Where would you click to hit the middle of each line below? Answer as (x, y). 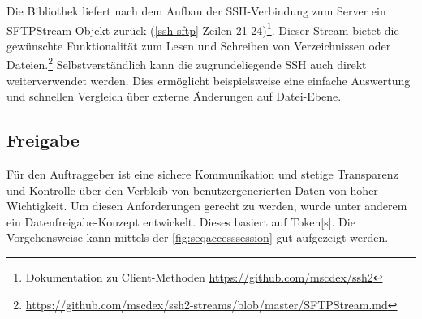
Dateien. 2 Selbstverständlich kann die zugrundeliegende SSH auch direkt (187, 63)
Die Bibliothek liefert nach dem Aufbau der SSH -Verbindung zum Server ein (196, 11)
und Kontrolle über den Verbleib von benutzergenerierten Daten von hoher (192, 190)
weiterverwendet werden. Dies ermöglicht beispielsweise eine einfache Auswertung (209, 80)
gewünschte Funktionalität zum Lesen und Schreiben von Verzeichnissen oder (199, 45)
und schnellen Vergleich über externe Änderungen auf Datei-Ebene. (174, 96)
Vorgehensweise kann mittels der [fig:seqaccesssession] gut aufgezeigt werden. (198, 237)
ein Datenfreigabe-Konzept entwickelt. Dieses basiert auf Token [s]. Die (181, 221)
